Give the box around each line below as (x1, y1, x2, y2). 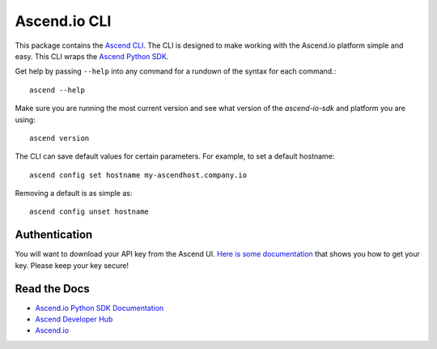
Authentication (15, 228, 93, 242)
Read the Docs (15, 282, 91, 296)
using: (15, 114, 36, 125)
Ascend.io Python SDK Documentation (35, 303, 164, 313)
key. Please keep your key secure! (15, 260, 129, 270)
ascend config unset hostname (29, 207, 150, 216)
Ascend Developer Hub (35, 314, 113, 324)
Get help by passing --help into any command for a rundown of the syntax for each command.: (15, 66, 337, 76)
